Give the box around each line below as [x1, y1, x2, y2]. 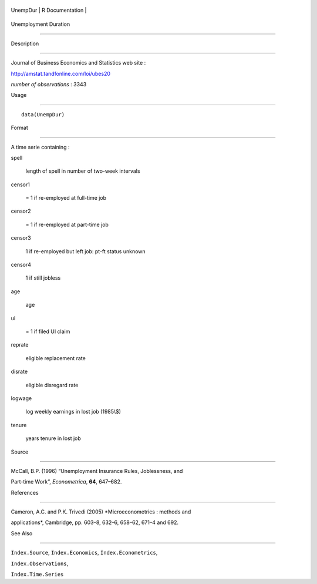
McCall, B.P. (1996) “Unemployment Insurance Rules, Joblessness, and [11, 467, 183, 474]
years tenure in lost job [25, 435, 82, 442]
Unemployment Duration [11, 21, 70, 28]
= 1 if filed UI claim [25, 328, 70, 335]
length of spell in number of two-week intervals [25, 167, 140, 174]
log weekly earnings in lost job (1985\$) [25, 408, 122, 415]
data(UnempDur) [21, 111, 65, 118]
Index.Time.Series [11, 571, 64, 578]
